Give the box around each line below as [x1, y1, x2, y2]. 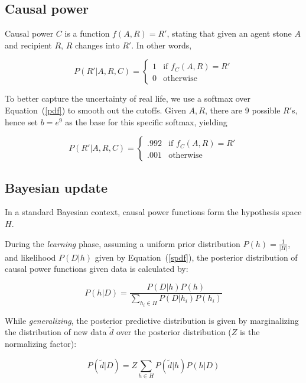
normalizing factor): [5, 337, 77, 349]
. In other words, [131, 38, 192, 51]
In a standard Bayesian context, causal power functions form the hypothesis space [5, 206, 302, 218]
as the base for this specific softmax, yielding [65, 115, 227, 128]
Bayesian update [5, 178, 108, 196]
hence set [5, 115, 38, 128]
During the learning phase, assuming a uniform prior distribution [5, 237, 240, 249]
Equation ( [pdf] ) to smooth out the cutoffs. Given [5, 103, 186, 116]
